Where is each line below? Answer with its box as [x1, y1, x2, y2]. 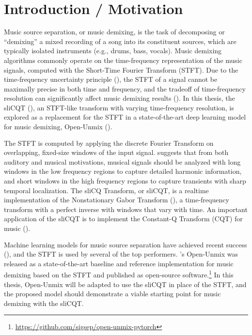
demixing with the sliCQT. [4, 298, 84, 308]
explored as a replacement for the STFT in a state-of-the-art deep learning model [4, 112, 246, 122]
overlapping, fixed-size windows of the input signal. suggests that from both [4, 147, 229, 157]
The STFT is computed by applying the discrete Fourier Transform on [4, 137, 214, 148]
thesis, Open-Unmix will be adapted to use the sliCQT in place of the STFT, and [4, 279, 247, 289]
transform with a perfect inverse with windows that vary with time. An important [4, 204, 248, 214]
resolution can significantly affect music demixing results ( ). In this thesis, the [4, 93, 235, 103]
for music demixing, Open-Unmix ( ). [4, 122, 112, 132]
